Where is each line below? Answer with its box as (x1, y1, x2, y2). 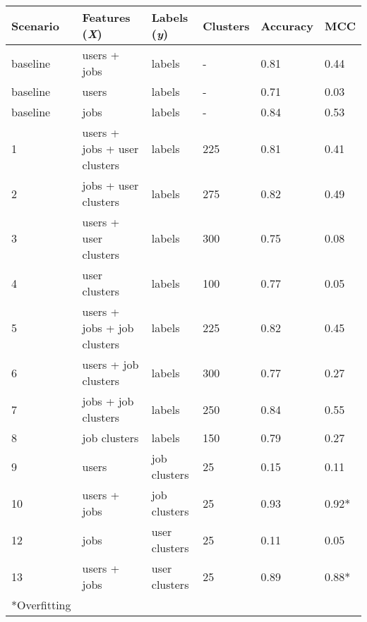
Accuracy (260, 17, 313, 34)
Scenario (11, 17, 59, 34)
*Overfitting (11, 597, 71, 613)
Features (82, 9, 131, 25)
